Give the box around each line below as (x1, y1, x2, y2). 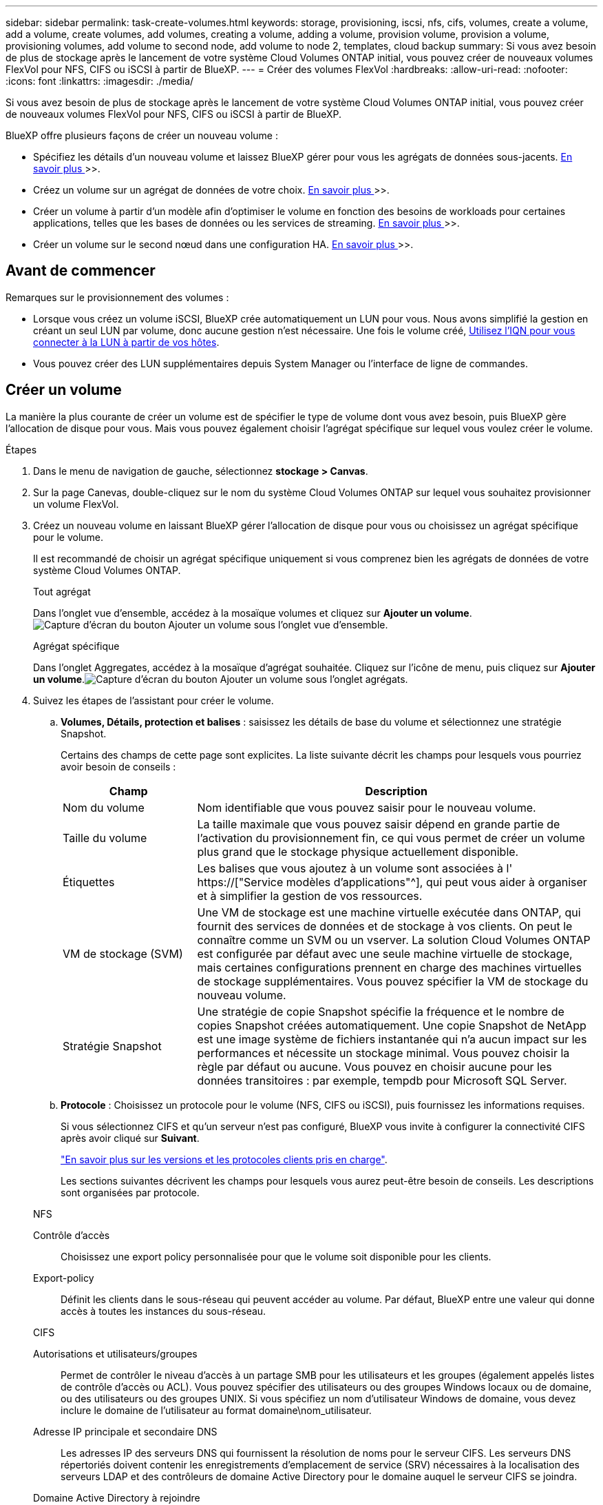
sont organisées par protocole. (61, 1186, 200, 1198)
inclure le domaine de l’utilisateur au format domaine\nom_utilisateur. (61, 1404, 372, 1416)
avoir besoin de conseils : (61, 760, 176, 772)
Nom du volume (63, 800, 145, 815)
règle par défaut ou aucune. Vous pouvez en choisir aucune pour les (197, 1059, 552, 1074)
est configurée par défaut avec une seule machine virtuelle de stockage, (197, 946, 573, 961)
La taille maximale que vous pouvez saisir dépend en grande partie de (197, 817, 560, 831)
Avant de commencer (6, 262, 156, 280)
